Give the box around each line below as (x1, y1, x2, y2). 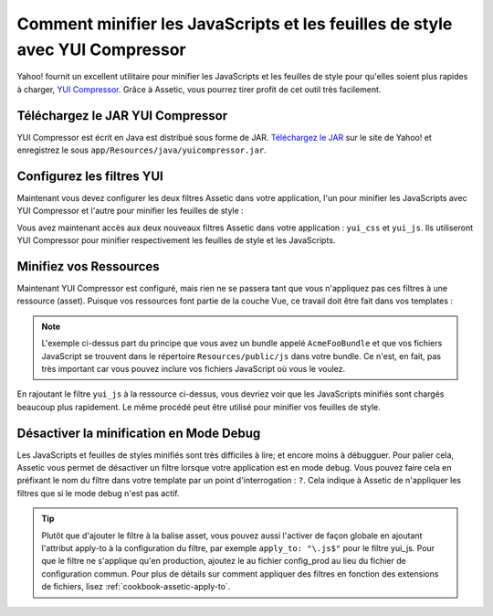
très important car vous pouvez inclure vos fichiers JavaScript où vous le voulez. (41, 363, 346, 374)
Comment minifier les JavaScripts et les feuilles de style (16, 14, 453, 34)
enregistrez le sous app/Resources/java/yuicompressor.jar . (16, 144, 267, 155)
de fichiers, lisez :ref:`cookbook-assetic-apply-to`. (41, 581, 231, 592)
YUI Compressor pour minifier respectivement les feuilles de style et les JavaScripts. (16, 235, 336, 246)
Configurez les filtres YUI (16, 168, 163, 184)
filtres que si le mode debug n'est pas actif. (16, 487, 180, 498)
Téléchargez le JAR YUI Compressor (16, 108, 228, 123)
